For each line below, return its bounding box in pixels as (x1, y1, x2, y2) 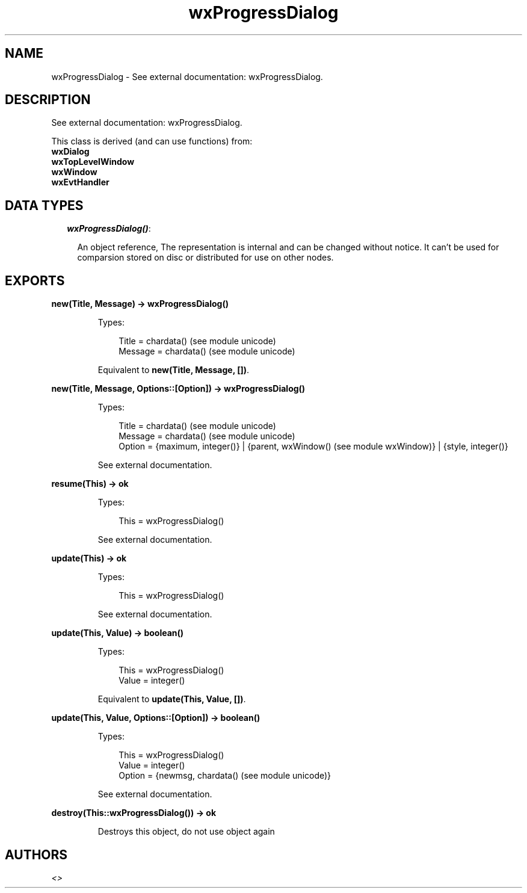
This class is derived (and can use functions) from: (51, 136, 253, 147)
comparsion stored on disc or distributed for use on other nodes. (77, 252, 334, 263)
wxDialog (51, 146, 90, 157)
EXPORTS (5, 273, 65, 288)
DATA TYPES (5, 197, 84, 213)
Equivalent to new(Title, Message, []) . (97, 365, 250, 375)
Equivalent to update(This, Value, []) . (97, 694, 246, 705)
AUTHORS (5, 847, 68, 862)
